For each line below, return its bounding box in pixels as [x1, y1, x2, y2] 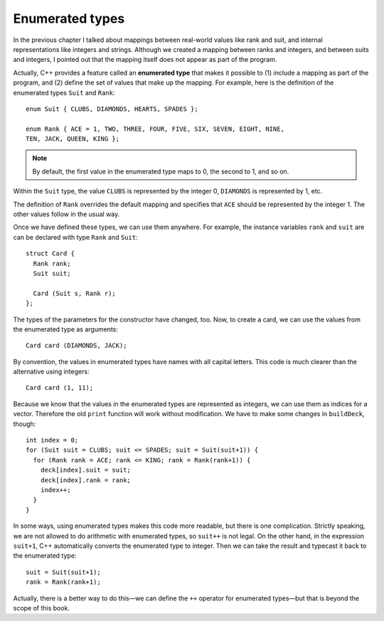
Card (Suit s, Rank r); [33, 289, 117, 297]
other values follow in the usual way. [13, 210, 120, 218]
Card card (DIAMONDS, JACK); [26, 341, 127, 350]
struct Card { [26, 250, 75, 258]
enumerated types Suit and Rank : [13, 88, 115, 97]
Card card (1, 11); [26, 384, 94, 392]
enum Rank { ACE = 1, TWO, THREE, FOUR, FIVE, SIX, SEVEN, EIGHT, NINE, [26, 124, 284, 133]
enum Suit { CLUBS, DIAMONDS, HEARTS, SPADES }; [26, 105, 198, 113]
